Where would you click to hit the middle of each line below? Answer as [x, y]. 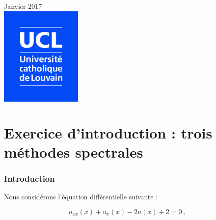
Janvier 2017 [23, 6]
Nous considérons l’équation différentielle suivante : [81, 197]
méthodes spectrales [74, 152]
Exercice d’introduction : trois [108, 132]
